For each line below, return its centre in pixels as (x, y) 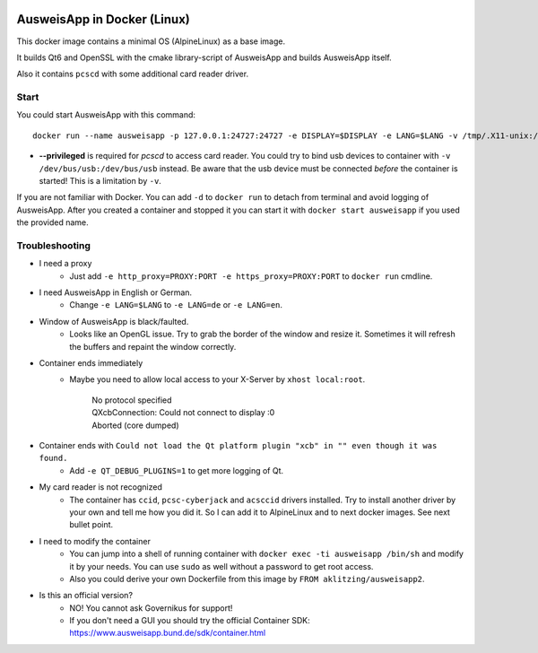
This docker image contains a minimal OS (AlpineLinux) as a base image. (151, 41)
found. (53, 458)
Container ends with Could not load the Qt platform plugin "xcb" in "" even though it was (238, 445)
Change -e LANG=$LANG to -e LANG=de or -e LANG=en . (176, 305)
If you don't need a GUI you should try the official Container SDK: (190, 621)
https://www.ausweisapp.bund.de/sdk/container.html (168, 633)
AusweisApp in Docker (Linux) (103, 19)
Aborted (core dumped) (135, 425)
